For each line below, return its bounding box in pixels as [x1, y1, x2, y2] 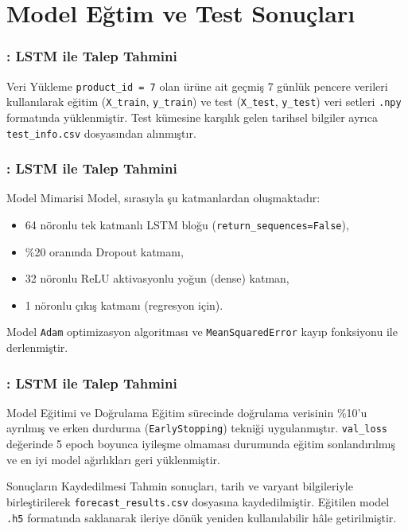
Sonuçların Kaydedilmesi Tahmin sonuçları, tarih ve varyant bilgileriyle [6, 478, 353, 494]
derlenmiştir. [6, 339, 68, 356]
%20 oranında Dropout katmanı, [25, 243, 184, 260]
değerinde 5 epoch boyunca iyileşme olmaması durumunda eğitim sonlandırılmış [6, 435, 395, 452]
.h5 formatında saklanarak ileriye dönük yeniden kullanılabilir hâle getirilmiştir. [6, 509, 397, 525]
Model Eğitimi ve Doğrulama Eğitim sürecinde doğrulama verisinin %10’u [6, 404, 367, 420]
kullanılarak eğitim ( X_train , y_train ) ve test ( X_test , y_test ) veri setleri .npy [6, 93, 402, 110]
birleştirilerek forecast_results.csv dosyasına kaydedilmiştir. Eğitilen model [6, 493, 390, 510]
